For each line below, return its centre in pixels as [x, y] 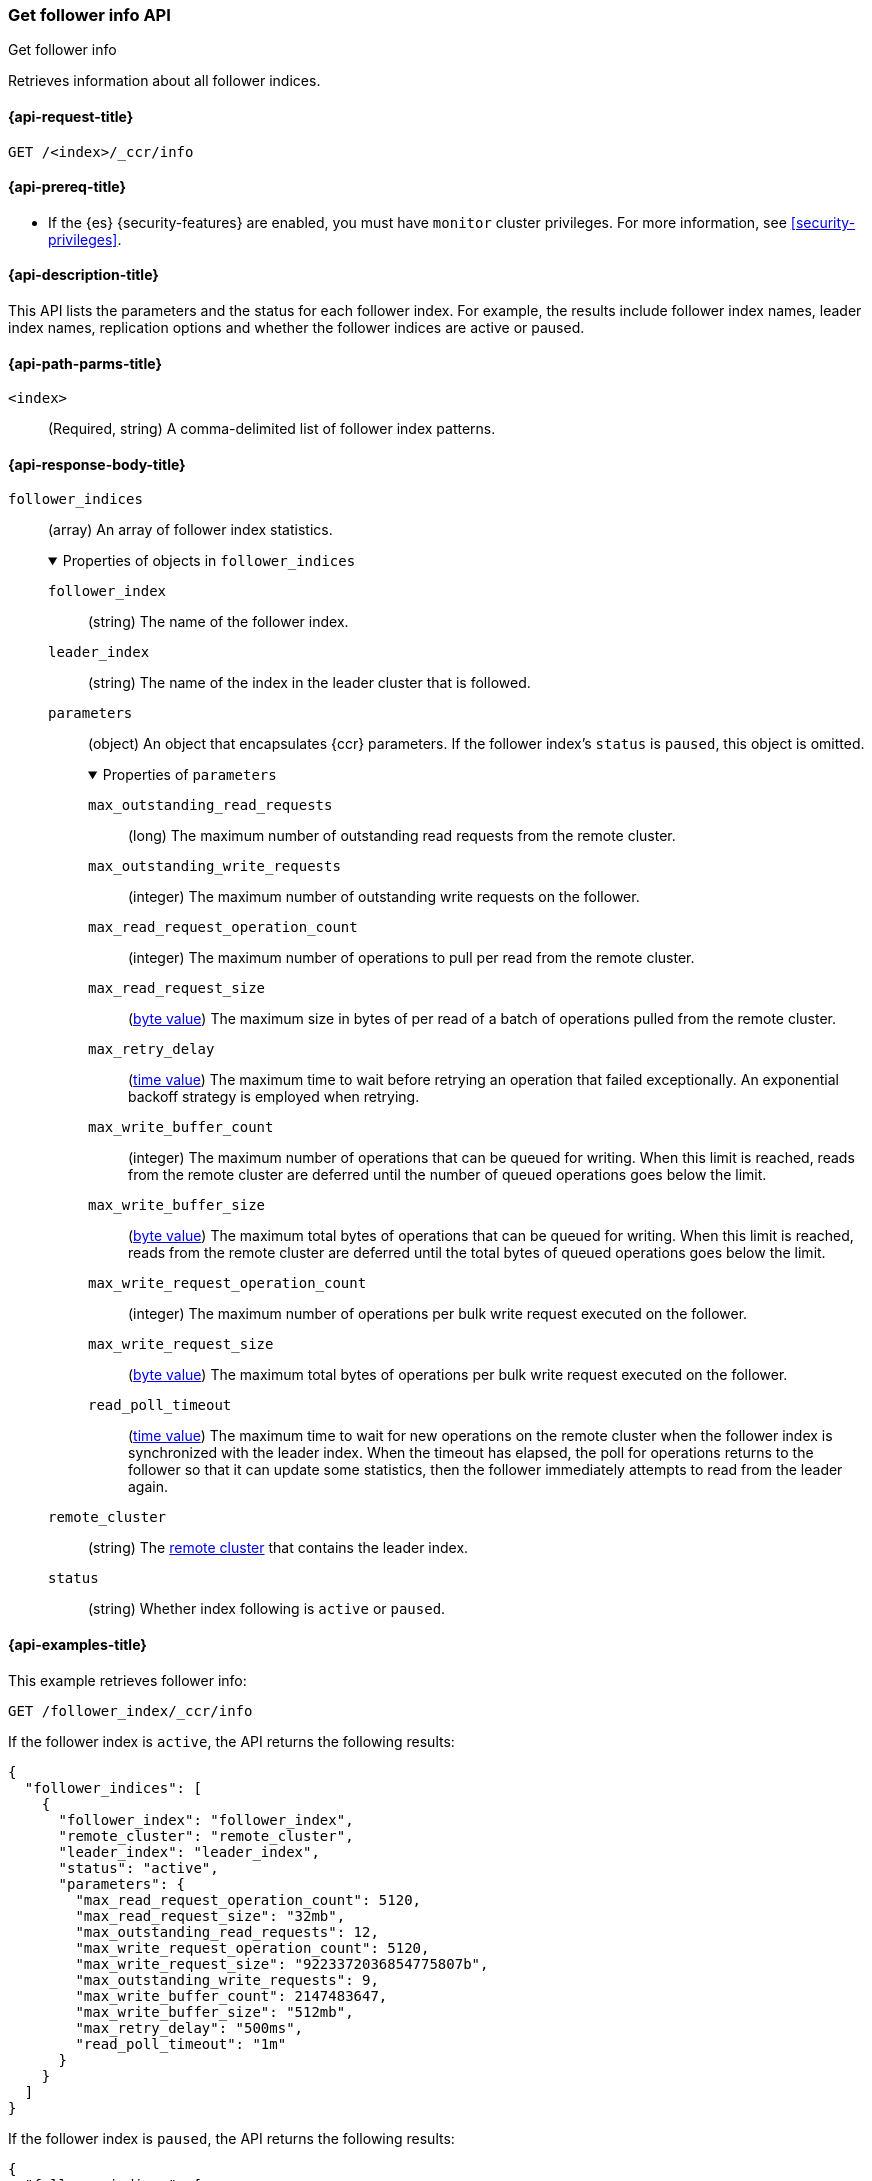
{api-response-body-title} [97, 464]
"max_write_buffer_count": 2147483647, [231, 1995]
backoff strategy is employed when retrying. [274, 1097]
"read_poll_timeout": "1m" [181, 2043]
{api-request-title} [71, 116]
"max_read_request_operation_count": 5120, [248, 1899]
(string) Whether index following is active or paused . [267, 1609]
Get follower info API [89, 15]
